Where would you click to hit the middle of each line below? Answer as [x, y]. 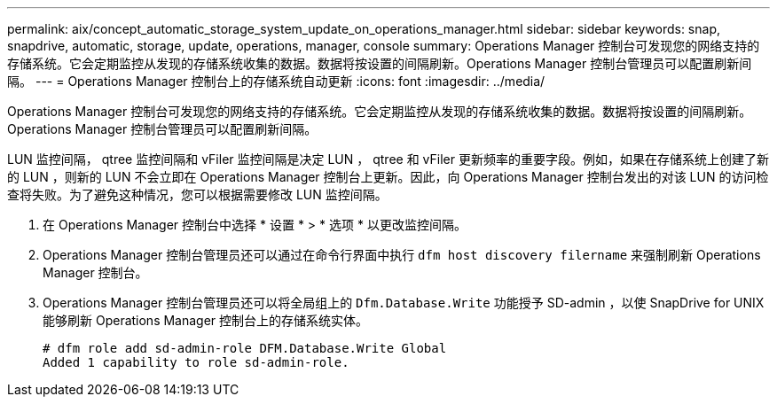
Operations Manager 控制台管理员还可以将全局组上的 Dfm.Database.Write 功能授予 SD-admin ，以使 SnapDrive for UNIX [404, 303]
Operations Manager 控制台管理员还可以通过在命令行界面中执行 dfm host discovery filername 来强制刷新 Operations [402, 255]
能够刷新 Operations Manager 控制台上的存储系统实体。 [206, 320]
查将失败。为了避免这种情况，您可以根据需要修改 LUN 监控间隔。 [197, 194]
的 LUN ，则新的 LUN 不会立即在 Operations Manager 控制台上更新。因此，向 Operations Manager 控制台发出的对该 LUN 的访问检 [388, 177]
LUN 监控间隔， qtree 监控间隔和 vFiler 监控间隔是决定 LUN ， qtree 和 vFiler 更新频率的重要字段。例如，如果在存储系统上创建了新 [388, 159]
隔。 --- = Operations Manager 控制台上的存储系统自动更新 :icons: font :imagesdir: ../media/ [276, 81]
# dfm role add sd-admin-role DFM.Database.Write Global [245, 348]
